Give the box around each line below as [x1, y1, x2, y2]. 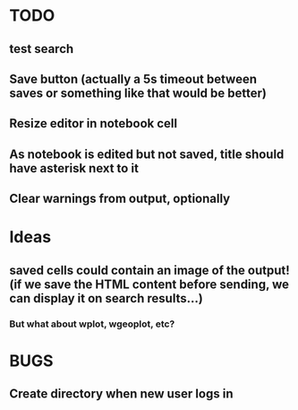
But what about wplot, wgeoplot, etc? [9, 318, 175, 330]
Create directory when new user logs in [9, 387, 234, 402]
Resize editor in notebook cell [9, 116, 177, 131]
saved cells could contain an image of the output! [9, 262, 291, 278]
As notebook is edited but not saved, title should [9, 146, 285, 161]
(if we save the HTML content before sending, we [9, 276, 289, 292]
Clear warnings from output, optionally [9, 191, 231, 206]
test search [9, 41, 74, 57]
